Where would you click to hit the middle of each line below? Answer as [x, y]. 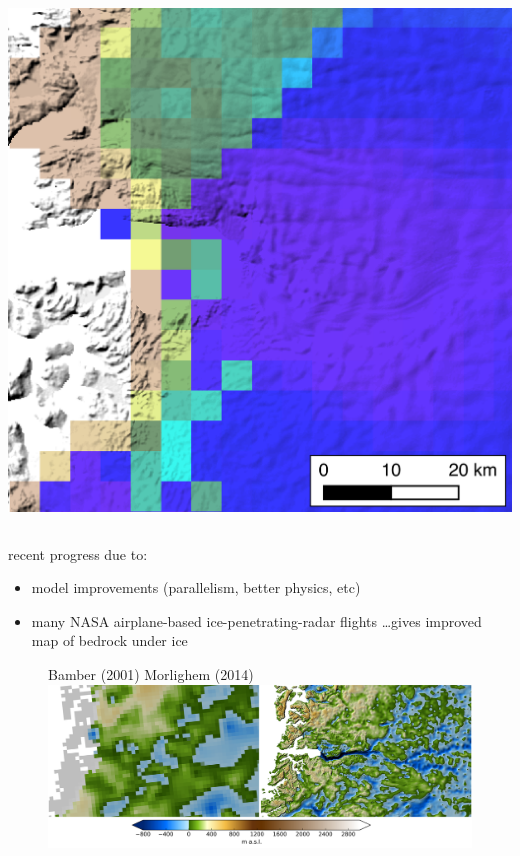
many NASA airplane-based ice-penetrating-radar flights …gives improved [256, 620]
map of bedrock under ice [109, 640]
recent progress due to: [78, 553]
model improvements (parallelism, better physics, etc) [196, 587]
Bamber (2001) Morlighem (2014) [151, 673]
